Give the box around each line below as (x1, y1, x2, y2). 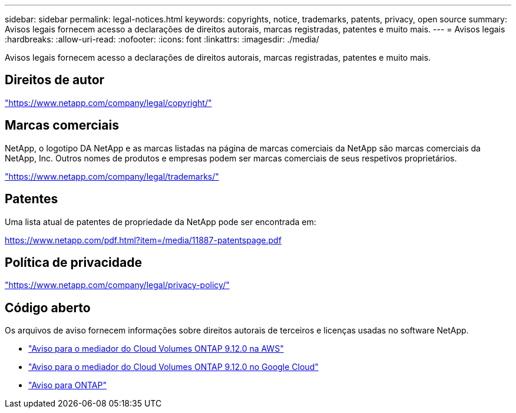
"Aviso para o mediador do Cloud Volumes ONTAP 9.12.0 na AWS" (28, 343, 284, 354)
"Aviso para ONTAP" (28, 380, 107, 391)
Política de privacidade (5, 255, 142, 270)
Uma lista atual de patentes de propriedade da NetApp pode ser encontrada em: (5, 216, 316, 227)
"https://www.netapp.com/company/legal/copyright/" (5, 97, 212, 108)
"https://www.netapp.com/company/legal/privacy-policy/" (5, 280, 230, 290)
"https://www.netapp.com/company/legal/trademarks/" (5, 171, 219, 181)
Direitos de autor (5, 72, 105, 88)
